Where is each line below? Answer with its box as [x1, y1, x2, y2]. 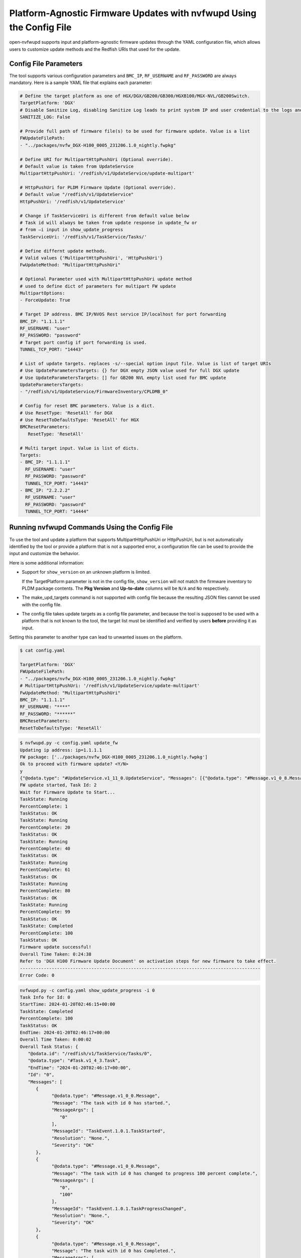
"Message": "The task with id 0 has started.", [51, 1100, 171, 1106]
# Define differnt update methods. [20, 248, 107, 254]
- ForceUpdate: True [20, 297, 70, 303]
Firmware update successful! [20, 944, 92, 950]
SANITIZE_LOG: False [20, 114, 70, 120]
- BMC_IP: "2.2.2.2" [20, 487, 70, 493]
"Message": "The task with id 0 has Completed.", [51, 1248, 176, 1254]
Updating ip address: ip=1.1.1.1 [20, 747, 102, 753]
